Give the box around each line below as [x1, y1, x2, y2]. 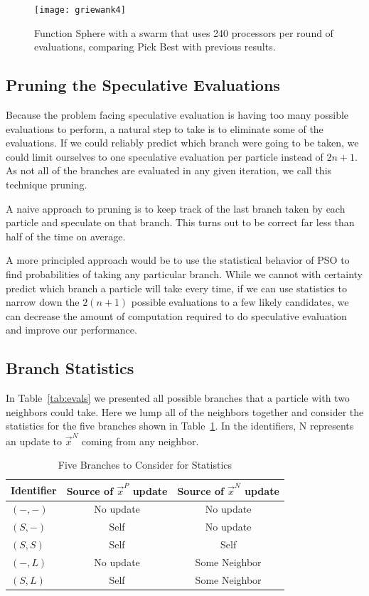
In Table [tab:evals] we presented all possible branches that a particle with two [6, 390, 350, 405]
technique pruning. [6, 177, 87, 192]
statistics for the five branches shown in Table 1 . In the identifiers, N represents [6, 418, 354, 433]
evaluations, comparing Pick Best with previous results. [34, 39, 276, 54]
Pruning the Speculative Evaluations [6, 74, 280, 96]
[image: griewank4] [34, 5, 126, 15]
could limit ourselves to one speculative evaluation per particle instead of [6, 149, 323, 164]
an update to [6, 433, 62, 448]
